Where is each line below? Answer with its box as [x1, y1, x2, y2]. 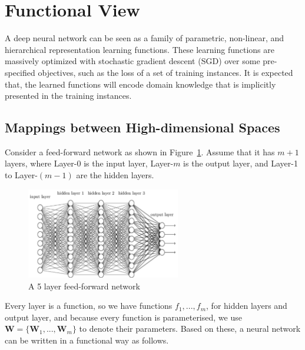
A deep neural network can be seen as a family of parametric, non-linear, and [5, 32, 284, 44]
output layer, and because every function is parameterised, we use [5, 311, 242, 323]
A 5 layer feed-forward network [28, 279, 140, 292]
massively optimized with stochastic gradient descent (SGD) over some [5, 55, 260, 67]
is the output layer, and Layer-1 [183, 157, 298, 169]
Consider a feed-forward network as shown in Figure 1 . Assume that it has [5, 145, 275, 158]
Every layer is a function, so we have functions [5, 299, 173, 312]
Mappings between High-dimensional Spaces [5, 118, 280, 136]
